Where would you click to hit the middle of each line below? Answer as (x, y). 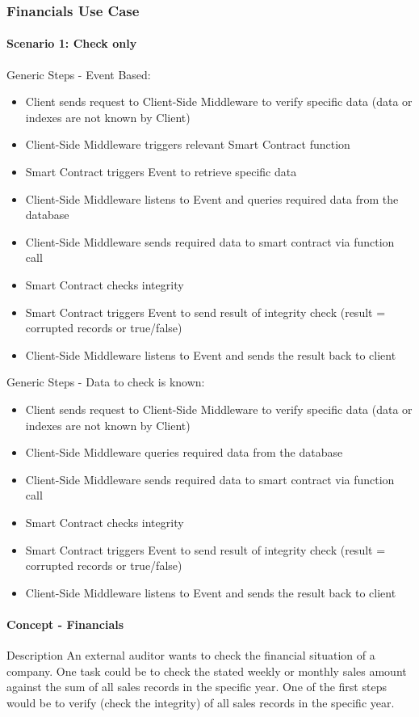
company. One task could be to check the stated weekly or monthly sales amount (207, 671)
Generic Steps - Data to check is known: (106, 382)
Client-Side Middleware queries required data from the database (184, 452)
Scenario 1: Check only (72, 43)
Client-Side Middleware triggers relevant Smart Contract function (188, 144)
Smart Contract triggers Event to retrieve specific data (161, 172)
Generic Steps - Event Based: (79, 74)
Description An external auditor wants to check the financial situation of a (191, 655)
